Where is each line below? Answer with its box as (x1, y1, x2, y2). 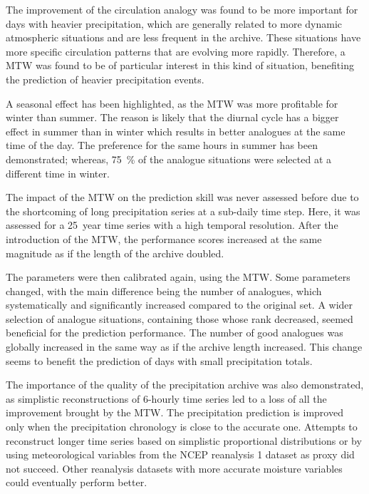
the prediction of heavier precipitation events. (6, 71, 204, 86)
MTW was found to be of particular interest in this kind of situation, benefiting (6, 58, 354, 73)
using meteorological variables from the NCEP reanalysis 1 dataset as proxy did (6, 447, 355, 462)
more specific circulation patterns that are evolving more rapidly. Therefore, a (6, 43, 345, 58)
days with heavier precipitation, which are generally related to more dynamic (6, 16, 343, 31)
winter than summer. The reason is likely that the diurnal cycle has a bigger (6, 110, 339, 125)
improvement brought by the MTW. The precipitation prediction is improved (6, 405, 343, 420)
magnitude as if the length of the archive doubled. (6, 245, 224, 260)
